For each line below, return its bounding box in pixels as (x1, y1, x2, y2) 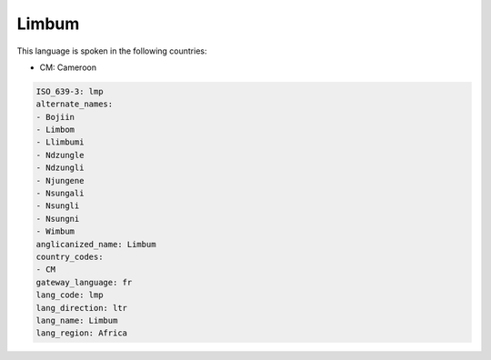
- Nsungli (35, 201, 80, 211)
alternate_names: (35, 99, 114, 109)
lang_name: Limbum (35, 315, 118, 325)
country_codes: (35, 252, 104, 262)
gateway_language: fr (35, 277, 133, 287)
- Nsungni (35, 214, 80, 224)
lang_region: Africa (35, 328, 127, 338)
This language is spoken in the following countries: (16, 45, 207, 56)
